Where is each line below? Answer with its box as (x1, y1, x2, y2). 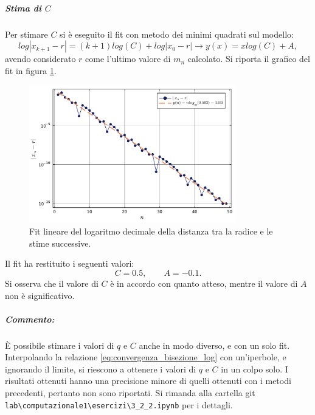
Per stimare (5, 27, 48, 40)
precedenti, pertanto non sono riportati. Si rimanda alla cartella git (5, 386, 255, 399)
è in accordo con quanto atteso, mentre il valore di (110, 276, 298, 289)
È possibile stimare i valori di (5, 338, 114, 351)
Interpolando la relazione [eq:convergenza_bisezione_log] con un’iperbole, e (5, 351, 286, 363)
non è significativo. (5, 289, 75, 301)
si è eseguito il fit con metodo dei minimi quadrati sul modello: (60, 27, 294, 40)
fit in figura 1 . (5, 64, 57, 77)
